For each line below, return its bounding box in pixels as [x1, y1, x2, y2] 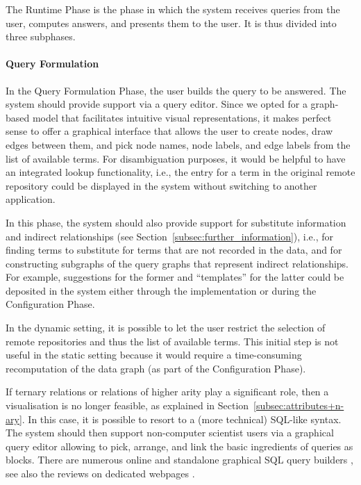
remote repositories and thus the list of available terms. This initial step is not [6, 334, 339, 348]
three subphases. [6, 29, 76, 44]
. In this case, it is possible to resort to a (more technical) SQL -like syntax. [22, 411, 342, 426]
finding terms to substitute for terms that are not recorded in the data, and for [6, 243, 342, 257]
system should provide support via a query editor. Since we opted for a [6, 97, 308, 111]
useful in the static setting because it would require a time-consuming [6, 347, 302, 362]
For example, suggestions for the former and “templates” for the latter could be [6, 270, 344, 284]
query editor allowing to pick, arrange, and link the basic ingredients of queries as [6, 438, 353, 453]
